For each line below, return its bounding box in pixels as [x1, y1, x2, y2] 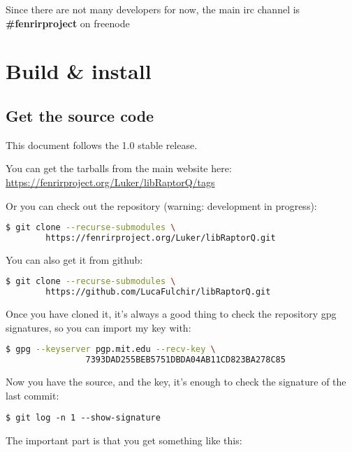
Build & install [6, 57, 152, 85]
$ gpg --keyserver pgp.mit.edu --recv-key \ [6, 344, 216, 355]
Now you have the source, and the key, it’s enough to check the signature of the [6, 374, 346, 389]
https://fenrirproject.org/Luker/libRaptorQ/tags [6, 174, 215, 189]
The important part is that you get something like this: [6, 433, 242, 448]
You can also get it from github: [6, 252, 143, 267]
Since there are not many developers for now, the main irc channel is [6, 2, 300, 16]
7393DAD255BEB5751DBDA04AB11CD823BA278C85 [85, 355, 286, 365]
